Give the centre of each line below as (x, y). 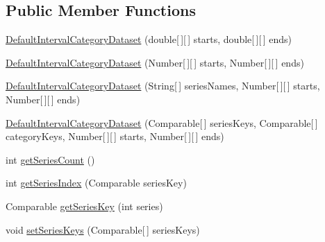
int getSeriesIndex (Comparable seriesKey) (96, 183)
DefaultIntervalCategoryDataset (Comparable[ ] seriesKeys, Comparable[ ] (162, 122)
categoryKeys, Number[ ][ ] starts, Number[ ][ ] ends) (115, 136)
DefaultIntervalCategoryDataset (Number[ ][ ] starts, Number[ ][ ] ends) (155, 62)
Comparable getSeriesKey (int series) (84, 206)
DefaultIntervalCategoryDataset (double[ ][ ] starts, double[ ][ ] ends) (149, 39)
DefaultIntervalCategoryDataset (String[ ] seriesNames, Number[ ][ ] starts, (163, 86)
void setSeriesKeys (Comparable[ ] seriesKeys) (103, 229)
